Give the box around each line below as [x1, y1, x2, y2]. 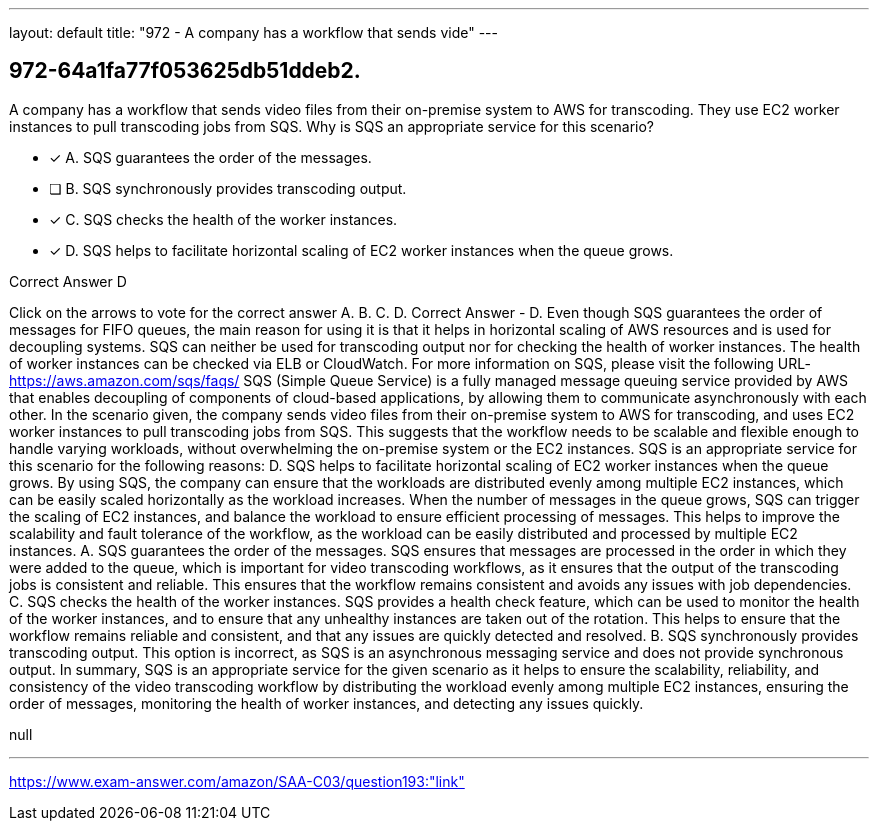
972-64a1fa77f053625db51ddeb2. [9, 58, 361, 84]
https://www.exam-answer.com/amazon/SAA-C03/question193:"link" [9, 772, 465, 790]
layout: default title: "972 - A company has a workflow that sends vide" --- [9, 24, 498, 41]
